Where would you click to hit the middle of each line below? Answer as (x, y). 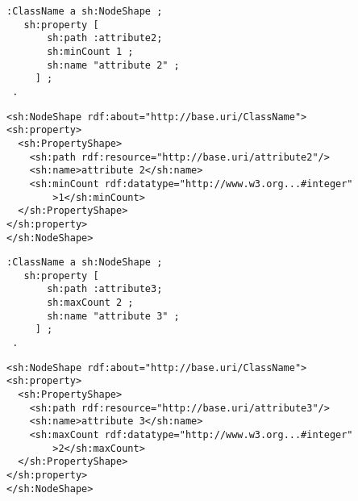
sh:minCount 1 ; (90, 51)
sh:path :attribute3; (105, 289)
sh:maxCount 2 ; (90, 303)
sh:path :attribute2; (105, 38)
